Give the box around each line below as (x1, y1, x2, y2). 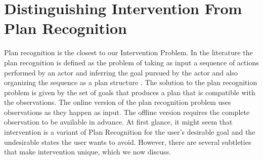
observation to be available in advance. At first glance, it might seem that (4, 116, 233, 127)
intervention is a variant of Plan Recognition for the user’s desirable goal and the (4, 127, 255, 137)
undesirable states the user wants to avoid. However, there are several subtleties (4, 136, 251, 147)
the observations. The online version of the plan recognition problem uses (4, 97, 231, 107)
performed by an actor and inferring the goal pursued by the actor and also (4, 67, 238, 77)
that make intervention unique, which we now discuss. (4, 146, 171, 157)
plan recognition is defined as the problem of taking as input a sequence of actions (4, 57, 259, 67)
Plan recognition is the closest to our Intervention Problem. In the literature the (4, 47, 253, 58)
